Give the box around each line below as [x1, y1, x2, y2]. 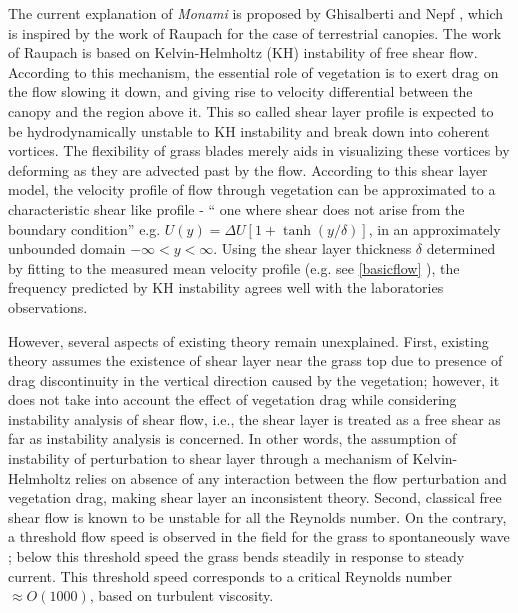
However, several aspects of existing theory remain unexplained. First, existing [8, 330, 489, 351]
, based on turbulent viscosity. [89, 585, 274, 606]
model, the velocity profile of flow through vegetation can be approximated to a [8, 179, 496, 200]
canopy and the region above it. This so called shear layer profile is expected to [8, 100, 494, 121]
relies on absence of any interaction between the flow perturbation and [75, 467, 507, 488]
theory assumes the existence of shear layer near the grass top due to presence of [8, 350, 503, 371]
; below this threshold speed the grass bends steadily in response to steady [8, 546, 465, 567]
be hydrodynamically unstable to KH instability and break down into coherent [8, 120, 490, 141]
